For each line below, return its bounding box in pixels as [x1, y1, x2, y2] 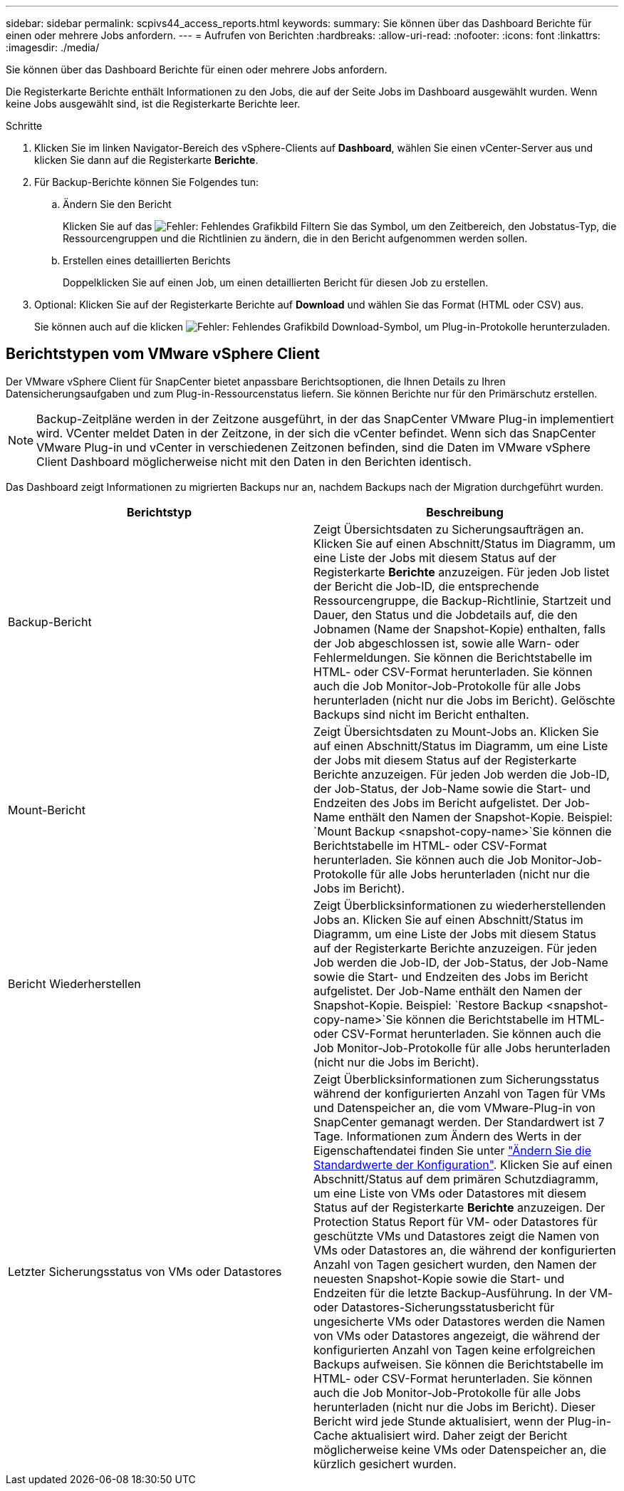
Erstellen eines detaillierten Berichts [63, 254, 231, 266]
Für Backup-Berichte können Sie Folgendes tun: [34, 176, 259, 188]
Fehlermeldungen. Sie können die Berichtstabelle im [313, 650, 593, 665]
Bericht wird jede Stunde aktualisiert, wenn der [313, 1413, 565, 1428]
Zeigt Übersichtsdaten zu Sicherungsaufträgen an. [313, 521, 584, 536]
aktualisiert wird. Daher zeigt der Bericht [351, 1428, 568, 1443]
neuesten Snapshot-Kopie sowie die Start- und [313, 1271, 565, 1286]
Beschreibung [426, 504, 504, 519]
